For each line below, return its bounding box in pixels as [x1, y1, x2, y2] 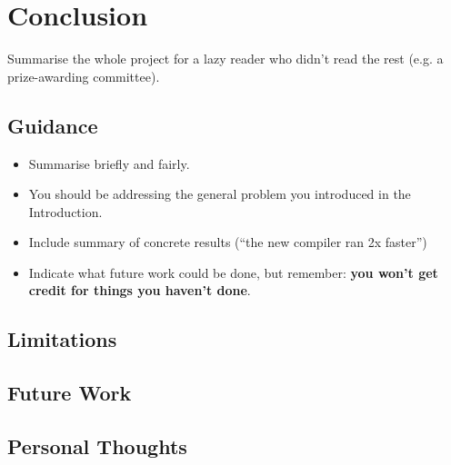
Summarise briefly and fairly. [28, 153, 190, 173]
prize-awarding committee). [7, 66, 160, 85]
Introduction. [28, 202, 103, 221]
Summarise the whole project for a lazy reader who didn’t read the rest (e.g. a [7, 49, 444, 68]
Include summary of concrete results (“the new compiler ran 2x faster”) [28, 232, 427, 252]
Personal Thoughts [7, 432, 187, 460]
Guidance [7, 111, 98, 139]
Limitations [7, 325, 117, 353]
